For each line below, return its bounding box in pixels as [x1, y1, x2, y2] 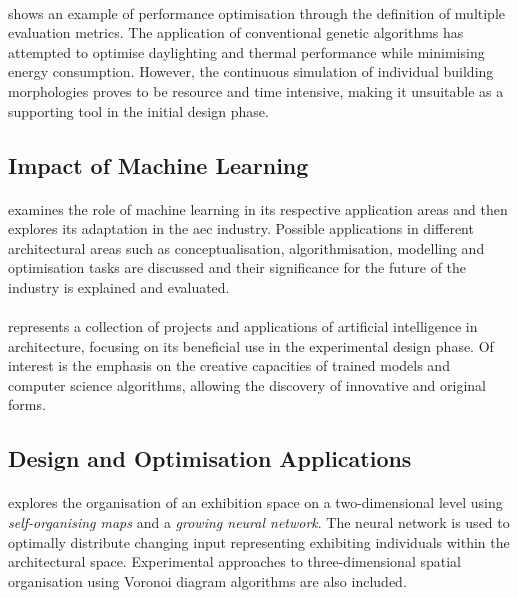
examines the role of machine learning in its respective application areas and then [8, 198, 508, 219]
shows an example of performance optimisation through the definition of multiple [8, 2, 505, 23]
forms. [8, 394, 46, 415]
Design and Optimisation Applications [8, 443, 412, 474]
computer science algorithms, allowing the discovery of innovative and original [8, 374, 486, 395]
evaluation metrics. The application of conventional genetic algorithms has [8, 22, 464, 43]
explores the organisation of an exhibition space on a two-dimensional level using [8, 492, 503, 513]
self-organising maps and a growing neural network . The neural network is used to [8, 512, 510, 533]
